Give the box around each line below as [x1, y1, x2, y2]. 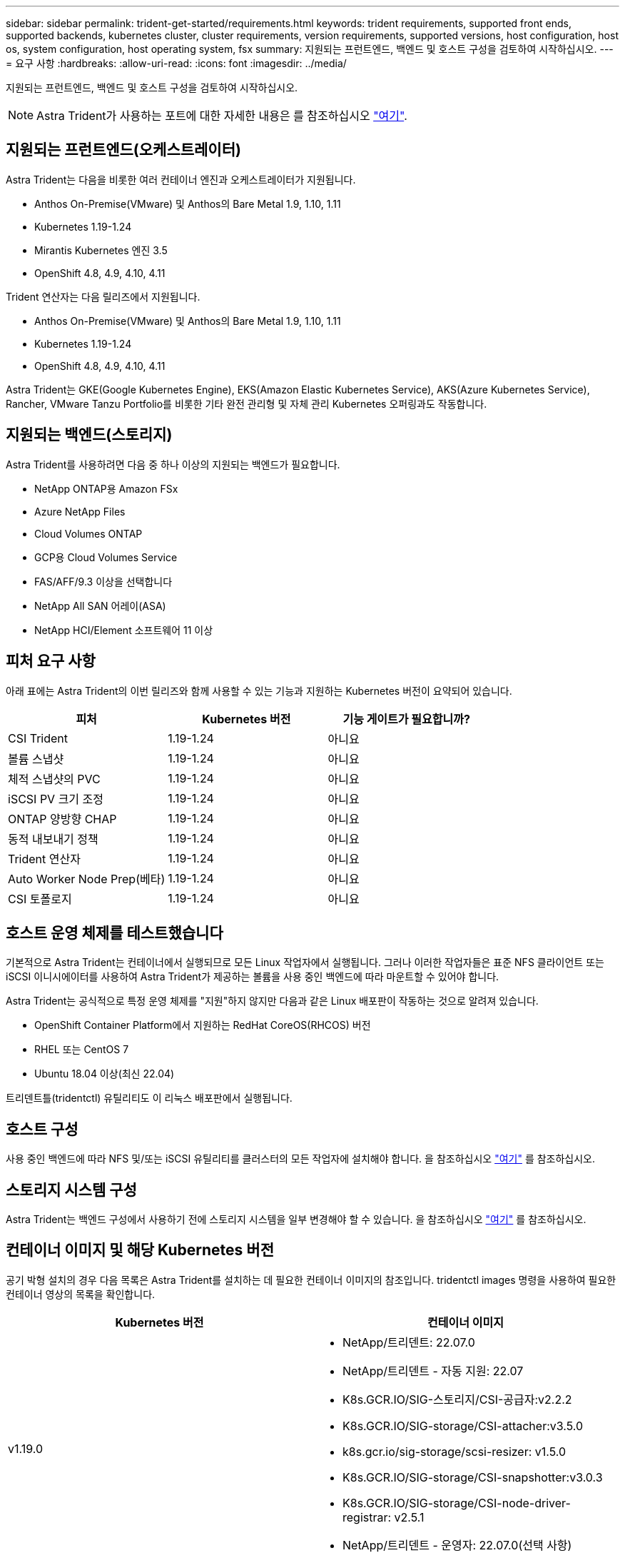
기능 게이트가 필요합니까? [342, 711, 470, 726]
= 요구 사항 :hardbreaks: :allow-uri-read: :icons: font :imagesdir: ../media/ [6, 57, 347, 69]
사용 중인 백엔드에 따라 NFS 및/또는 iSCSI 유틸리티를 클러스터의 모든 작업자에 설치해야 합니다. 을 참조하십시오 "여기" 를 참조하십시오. [6, 1152, 596, 1165]
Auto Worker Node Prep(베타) [8, 871, 166, 886]
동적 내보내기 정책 [8, 831, 98, 846]
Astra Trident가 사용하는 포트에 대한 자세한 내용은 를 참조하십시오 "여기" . [36, 109, 407, 123]
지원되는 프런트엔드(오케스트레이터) [6, 141, 241, 159]
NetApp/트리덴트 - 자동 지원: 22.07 [342, 1363, 524, 1378]
